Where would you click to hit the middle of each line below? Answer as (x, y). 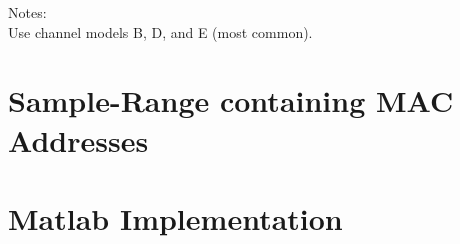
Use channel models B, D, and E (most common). (160, 31)
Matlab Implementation (175, 217)
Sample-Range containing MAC (231, 100)
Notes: (27, 12)
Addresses (78, 139)
